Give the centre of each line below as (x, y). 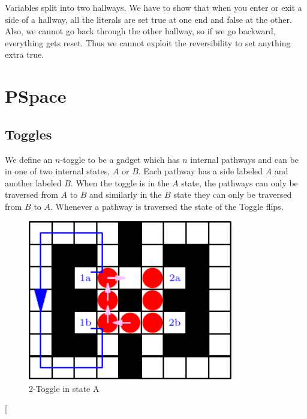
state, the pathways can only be (240, 182)
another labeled (33, 182)
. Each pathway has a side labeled (201, 171)
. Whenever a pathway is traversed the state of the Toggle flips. (167, 206)
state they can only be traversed (233, 194)
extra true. (25, 54)
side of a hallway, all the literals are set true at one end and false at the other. (148, 19)
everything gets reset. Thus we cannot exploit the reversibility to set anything (148, 42)
